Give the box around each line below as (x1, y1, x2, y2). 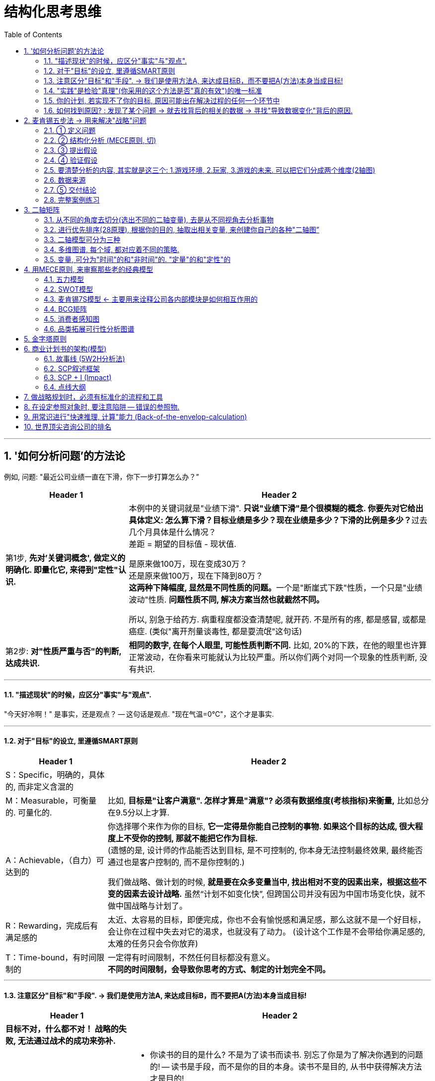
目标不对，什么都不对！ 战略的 (5, 1024, 119, 1034)
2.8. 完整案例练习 (44, 195, 100, 204)
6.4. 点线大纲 (44, 382, 86, 391)
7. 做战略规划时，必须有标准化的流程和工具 (24, 392, 163, 401)
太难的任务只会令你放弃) (108, 939, 198, 949)
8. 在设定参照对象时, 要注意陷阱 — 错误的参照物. (24, 402, 180, 411)
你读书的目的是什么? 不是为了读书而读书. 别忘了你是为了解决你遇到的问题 (150, 1050, 423, 1060)
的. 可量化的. (5, 808, 52, 818)
